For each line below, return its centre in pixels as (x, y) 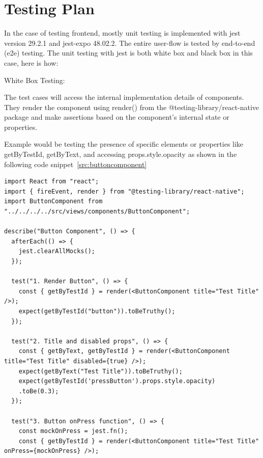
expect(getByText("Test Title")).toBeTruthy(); (100, 371)
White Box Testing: (35, 80)
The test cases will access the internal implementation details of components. (124, 97)
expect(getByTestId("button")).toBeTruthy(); (97, 311)
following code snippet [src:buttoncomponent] (76, 164)
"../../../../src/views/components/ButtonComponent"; (97, 212)
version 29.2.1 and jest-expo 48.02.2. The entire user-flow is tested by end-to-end (130, 43)
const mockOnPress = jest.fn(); (73, 431)
